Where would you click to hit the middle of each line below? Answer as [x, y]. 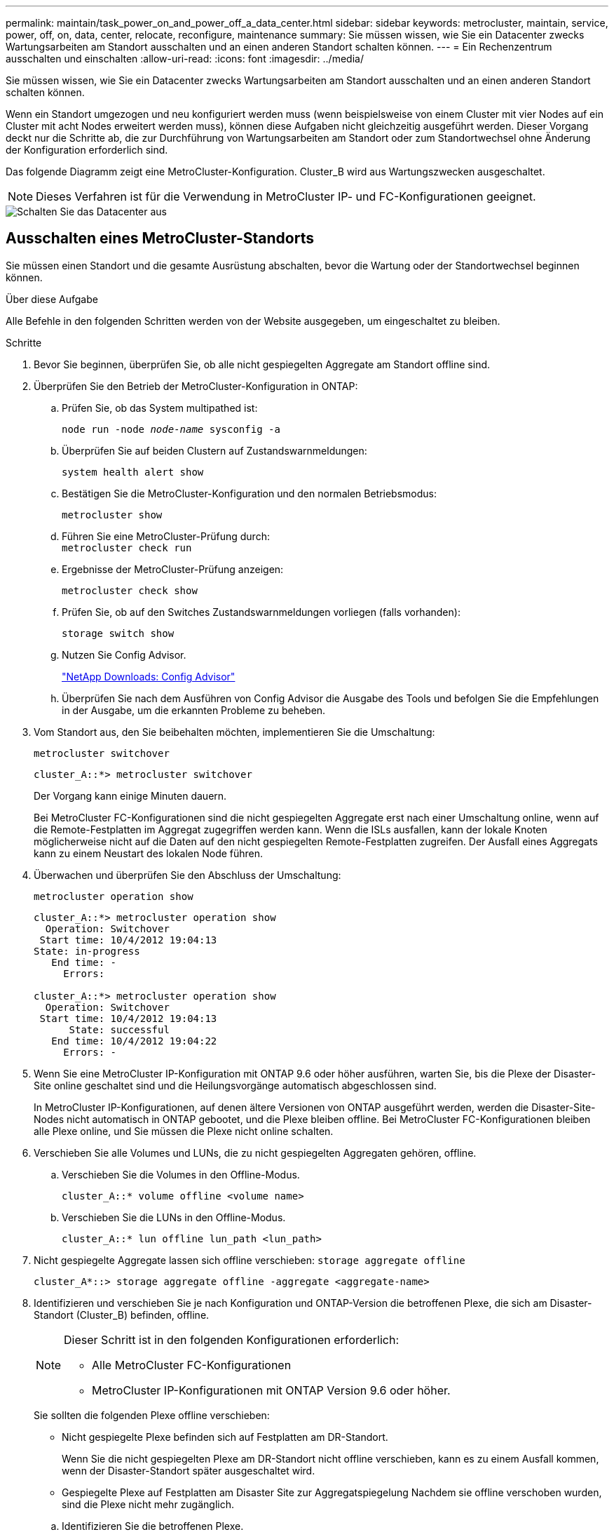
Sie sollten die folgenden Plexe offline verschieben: [152, 1415]
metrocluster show [112, 515]
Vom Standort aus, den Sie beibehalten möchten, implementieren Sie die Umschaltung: [234, 732]
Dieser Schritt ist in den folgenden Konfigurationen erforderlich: [231, 1339]
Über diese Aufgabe [52, 299]
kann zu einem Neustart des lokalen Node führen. [149, 853]
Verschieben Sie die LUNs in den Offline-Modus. [174, 1217]
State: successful [119, 1029]
